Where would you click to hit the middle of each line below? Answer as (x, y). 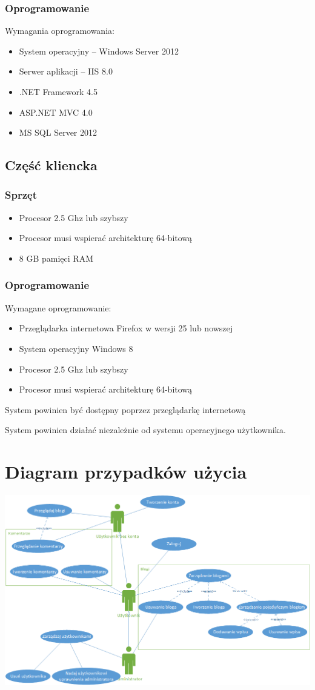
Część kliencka (51, 165)
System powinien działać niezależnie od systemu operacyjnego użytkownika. (145, 430)
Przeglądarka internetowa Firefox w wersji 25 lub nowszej (126, 328)
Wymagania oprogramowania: (60, 31)
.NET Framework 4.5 (58, 91)
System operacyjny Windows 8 (76, 348)
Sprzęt (21, 195)
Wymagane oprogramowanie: (58, 307)
